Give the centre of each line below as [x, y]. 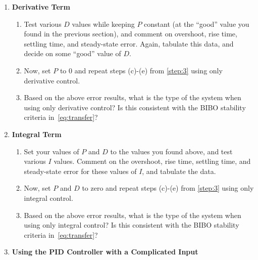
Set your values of [51, 151]
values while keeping [103, 24]
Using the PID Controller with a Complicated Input [105, 252]
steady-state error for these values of [80, 171]
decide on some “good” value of [72, 53]
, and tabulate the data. [179, 171]
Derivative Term [41, 7]
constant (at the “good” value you [197, 24]
